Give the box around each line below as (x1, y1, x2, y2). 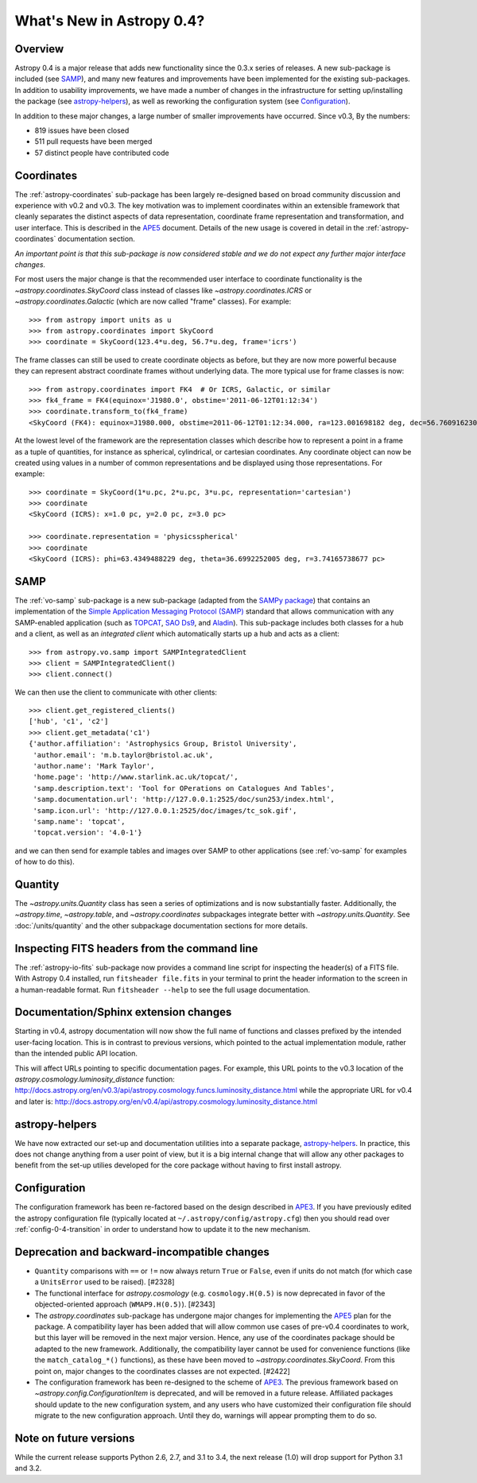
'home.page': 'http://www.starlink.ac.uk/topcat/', (33, 772, 238, 782)
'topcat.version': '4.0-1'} (33, 828, 142, 838)
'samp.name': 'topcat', (33, 817, 126, 826)
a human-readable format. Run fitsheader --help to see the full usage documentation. (14, 985, 310, 994)
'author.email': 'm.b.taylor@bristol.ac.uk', (33, 750, 214, 759)
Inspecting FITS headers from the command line (14, 942, 258, 955)
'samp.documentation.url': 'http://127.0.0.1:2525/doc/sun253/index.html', (33, 795, 335, 804)
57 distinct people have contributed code (34, 148, 170, 157)
